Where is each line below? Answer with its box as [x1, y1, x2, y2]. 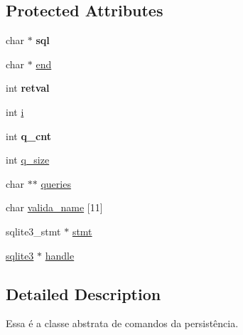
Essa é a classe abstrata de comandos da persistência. [6, 316, 239, 331]
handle [45, 248, 75, 262]
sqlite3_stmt [6, 223, 61, 238]
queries [40, 176, 71, 191]
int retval [6, 80, 50, 95]
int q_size [6, 152, 50, 167]
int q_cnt [6, 128, 51, 143]
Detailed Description [6, 282, 161, 304]
